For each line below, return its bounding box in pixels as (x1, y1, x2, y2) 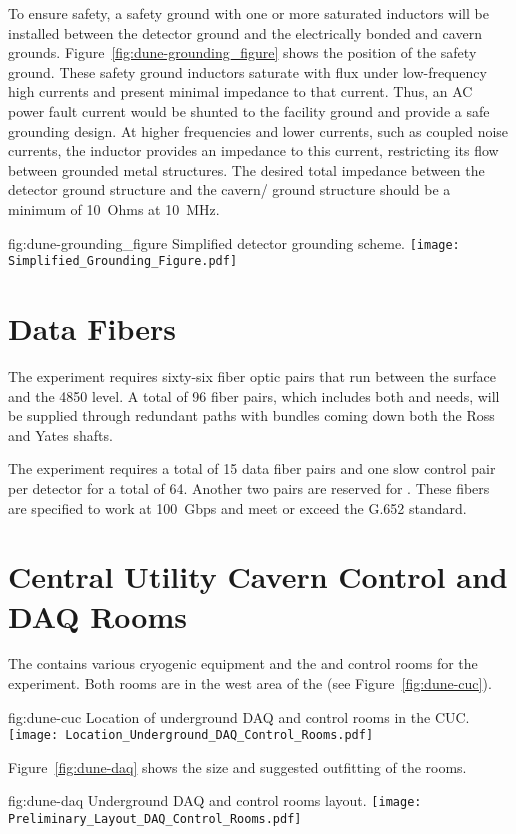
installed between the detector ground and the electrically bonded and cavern (8, 22, 482, 43)
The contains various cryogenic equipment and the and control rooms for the (8, 653, 478, 674)
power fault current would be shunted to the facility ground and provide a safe (8, 100, 490, 121)
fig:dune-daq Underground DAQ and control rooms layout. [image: (8, 790, 422, 811)
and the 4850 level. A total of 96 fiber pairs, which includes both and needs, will (8, 385, 500, 406)
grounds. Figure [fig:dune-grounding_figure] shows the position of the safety (8, 42, 477, 63)
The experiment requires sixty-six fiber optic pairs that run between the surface (8, 365, 496, 386)
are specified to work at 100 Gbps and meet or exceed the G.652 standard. (8, 497, 467, 518)
